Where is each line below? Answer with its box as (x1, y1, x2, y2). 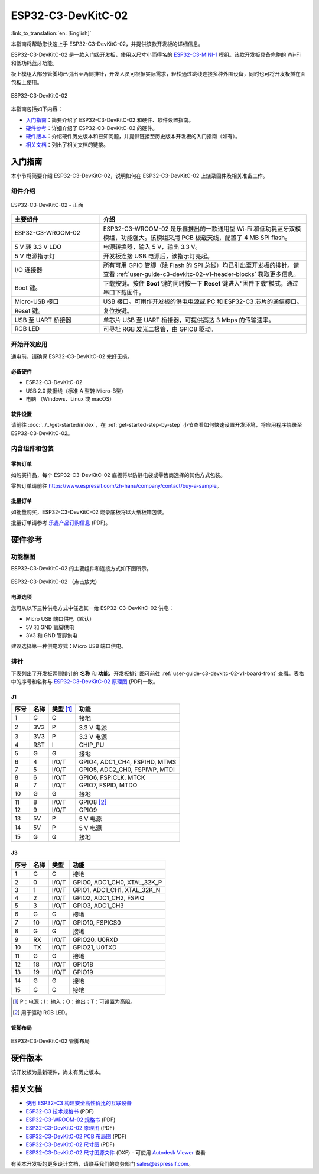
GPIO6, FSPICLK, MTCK (79, 773, 145, 781)
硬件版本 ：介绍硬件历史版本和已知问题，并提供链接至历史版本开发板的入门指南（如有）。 (25, 133, 240, 140)
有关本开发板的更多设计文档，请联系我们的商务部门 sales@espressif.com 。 (11, 1160, 194, 1167)
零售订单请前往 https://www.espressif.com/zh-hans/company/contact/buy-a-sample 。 (11, 482, 222, 489)
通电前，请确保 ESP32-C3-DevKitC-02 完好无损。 (11, 352, 133, 360)
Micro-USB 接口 (14, 297, 59, 306)
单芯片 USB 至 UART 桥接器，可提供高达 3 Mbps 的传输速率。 (103, 316, 275, 325)
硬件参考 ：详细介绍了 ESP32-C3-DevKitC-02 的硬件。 (25, 125, 158, 132)
